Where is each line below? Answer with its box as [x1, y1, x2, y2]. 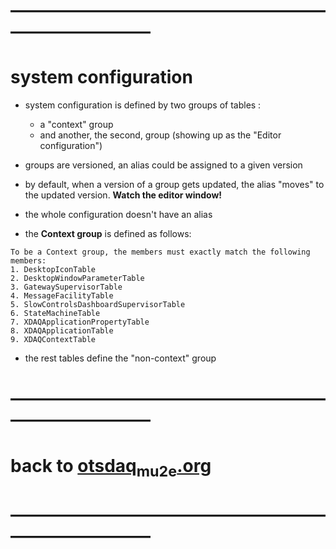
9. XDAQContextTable [10, 335, 97, 345]
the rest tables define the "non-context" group [24, 352, 217, 364]
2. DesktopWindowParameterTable [10, 274, 145, 284]
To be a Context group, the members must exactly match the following [10, 247, 311, 258]
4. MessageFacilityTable [10, 291, 114, 301]
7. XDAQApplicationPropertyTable [10, 317, 150, 328]
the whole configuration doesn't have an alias [24, 209, 213, 221]
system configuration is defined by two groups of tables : [24, 99, 262, 111]
